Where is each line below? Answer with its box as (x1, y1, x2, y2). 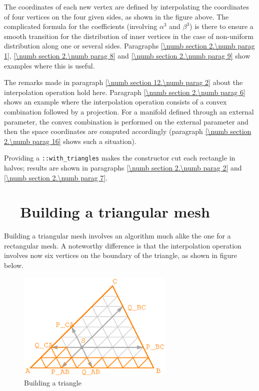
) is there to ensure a (189, 21, 253, 31)
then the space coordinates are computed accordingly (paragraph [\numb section (4, 126, 251, 136)
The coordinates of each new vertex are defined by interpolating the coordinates (4, 1, 249, 11)
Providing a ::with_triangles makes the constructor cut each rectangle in (4, 152, 235, 163)
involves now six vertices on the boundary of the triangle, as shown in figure (4, 250, 237, 260)
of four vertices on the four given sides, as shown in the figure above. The (4, 11, 229, 21)
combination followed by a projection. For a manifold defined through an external (4, 106, 254, 116)
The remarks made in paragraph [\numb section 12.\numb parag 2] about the (4, 77, 243, 87)
